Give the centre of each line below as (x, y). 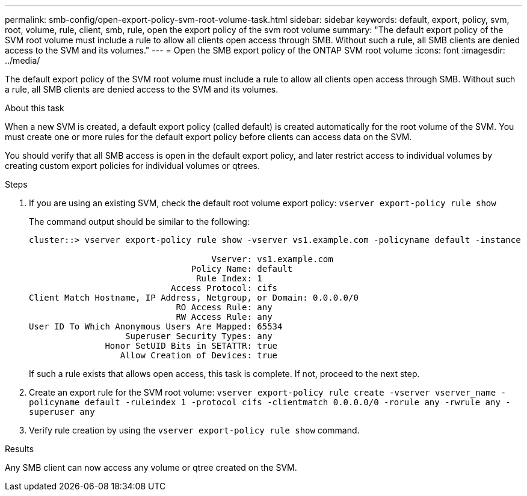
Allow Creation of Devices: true (199, 355)
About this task (35, 108)
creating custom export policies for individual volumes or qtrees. (133, 166)
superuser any (62, 412)
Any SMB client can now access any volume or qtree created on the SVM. (151, 467)
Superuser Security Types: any (199, 336)
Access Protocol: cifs (224, 288)
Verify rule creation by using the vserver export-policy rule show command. (194, 430)
